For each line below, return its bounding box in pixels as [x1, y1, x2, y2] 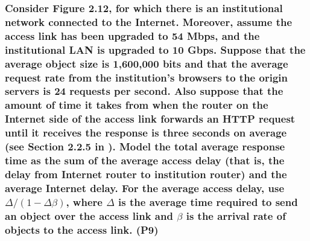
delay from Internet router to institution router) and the [5, 166, 287, 181]
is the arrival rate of [186, 208, 286, 223]
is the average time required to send [118, 194, 298, 209]
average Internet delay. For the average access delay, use [5, 180, 285, 195]
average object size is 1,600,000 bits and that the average [5, 56, 288, 71]
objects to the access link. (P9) [5, 222, 159, 237]
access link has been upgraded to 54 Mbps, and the [5, 28, 260, 43]
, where [66, 194, 103, 209]
